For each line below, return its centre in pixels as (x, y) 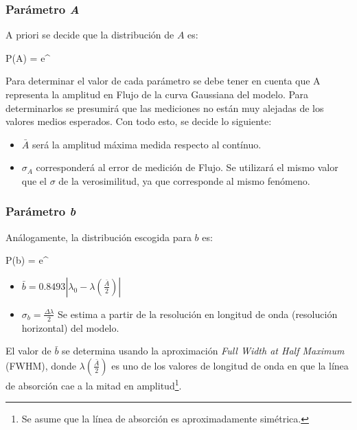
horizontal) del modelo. (70, 327)
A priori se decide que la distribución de (90, 35)
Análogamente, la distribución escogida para (99, 237)
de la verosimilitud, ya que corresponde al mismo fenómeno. (184, 180)
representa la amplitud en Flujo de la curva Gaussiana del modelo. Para (157, 94)
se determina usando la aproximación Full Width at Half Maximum (203, 351)
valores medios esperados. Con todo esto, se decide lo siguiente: (139, 121)
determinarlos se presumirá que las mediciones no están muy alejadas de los (165, 107)
